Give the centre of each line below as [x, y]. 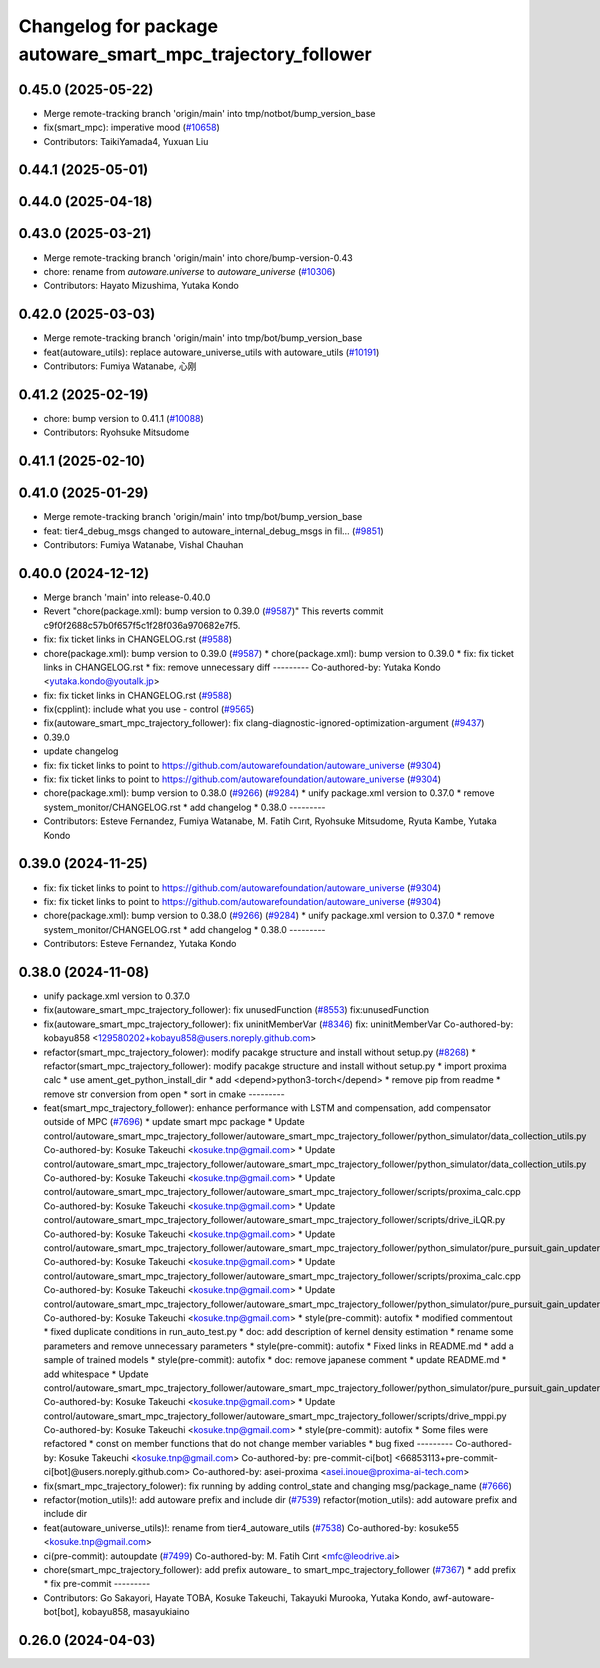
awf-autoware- [463, 1597]
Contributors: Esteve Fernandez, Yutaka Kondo [140, 944]
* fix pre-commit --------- [97, 1584]
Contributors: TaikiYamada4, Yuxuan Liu [126, 141]
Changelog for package [118, 26]
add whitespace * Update [96, 1374]
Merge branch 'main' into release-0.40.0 [127, 597]
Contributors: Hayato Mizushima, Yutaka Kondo [141, 286]
